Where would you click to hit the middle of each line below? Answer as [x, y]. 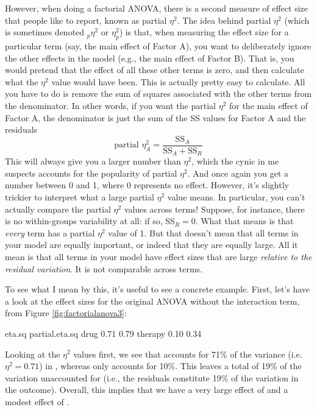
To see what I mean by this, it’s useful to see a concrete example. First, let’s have [158, 289]
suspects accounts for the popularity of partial [91, 173]
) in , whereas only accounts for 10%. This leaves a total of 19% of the [170, 366]
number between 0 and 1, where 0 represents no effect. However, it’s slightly [147, 185]
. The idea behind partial [224, 20]
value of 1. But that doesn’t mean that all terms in [203, 232]
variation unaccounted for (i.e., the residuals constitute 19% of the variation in [152, 377]
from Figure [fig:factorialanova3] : [66, 313]
